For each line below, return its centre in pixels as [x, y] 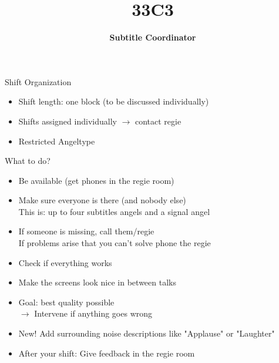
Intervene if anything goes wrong [93, 313]
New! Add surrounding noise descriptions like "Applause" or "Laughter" [147, 333]
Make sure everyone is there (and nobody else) [102, 200]
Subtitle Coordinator [153, 37]
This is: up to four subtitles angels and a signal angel [114, 211]
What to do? [28, 161]
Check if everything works [65, 262]
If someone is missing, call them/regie [86, 231]
